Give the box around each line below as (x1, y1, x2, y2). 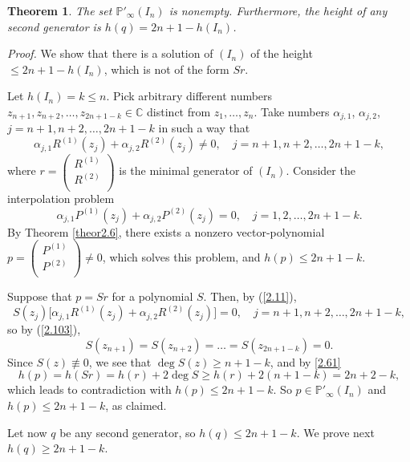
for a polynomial (112, 288, 193, 305)
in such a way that (158, 120, 250, 136)
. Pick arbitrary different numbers (106, 87, 273, 104)
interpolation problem (7, 190, 115, 207)
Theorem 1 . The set (7, 2, 112, 18)
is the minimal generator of (119, 162, 253, 179)
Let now (7, 423, 47, 440)
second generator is (7, 18, 101, 34)
